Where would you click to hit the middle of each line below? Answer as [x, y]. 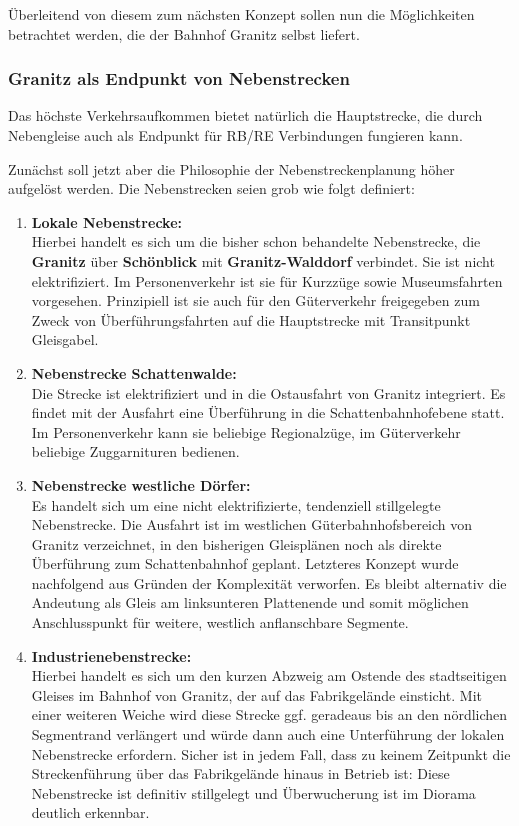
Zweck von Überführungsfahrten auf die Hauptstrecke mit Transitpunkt [251, 319]
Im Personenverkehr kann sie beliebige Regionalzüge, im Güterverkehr [246, 431]
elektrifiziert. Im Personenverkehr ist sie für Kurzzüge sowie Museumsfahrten [267, 280]
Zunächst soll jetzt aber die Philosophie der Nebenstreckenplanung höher [231, 168]
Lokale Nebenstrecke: [106, 221]
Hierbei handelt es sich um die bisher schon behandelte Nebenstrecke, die [256, 241]
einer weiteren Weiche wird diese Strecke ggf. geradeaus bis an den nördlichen [269, 714]
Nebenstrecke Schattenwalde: [134, 372]
